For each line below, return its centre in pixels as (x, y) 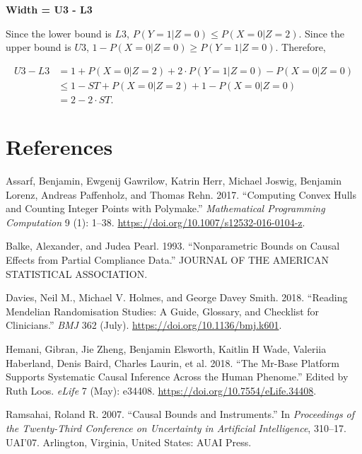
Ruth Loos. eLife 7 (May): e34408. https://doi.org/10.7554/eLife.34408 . (161, 390)
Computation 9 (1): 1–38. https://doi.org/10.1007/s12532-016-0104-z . (156, 222)
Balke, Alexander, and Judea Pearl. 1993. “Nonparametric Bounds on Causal (173, 246)
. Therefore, (300, 47)
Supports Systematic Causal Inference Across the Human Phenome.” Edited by (177, 377)
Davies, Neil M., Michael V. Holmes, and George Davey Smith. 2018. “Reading (177, 297)
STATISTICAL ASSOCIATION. (77, 273)
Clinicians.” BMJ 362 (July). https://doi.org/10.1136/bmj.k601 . (144, 325)
